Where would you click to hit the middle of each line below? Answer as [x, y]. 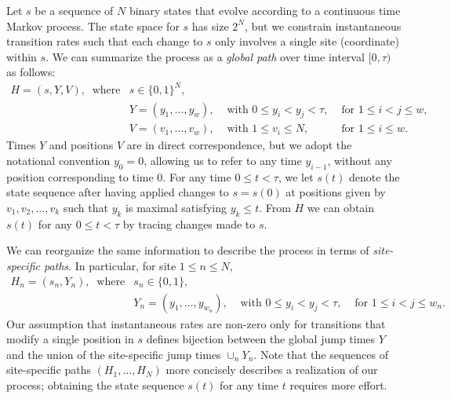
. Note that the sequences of [321, 354]
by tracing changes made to [189, 223]
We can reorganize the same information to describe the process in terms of [188, 250]
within [22, 56]
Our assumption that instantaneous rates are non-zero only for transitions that [196, 323]
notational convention [58, 160]
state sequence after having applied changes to [118, 192]
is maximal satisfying [176, 207]
